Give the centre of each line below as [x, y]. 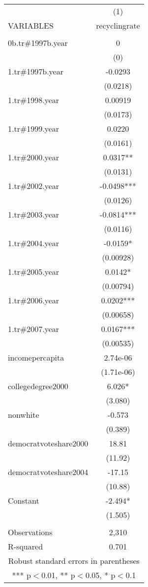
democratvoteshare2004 [48, 472]
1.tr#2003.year [34, 214]
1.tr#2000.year [34, 157]
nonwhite [24, 415]
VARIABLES [31, 25]
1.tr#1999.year [34, 128]
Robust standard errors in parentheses [74, 561]
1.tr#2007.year [34, 329]
